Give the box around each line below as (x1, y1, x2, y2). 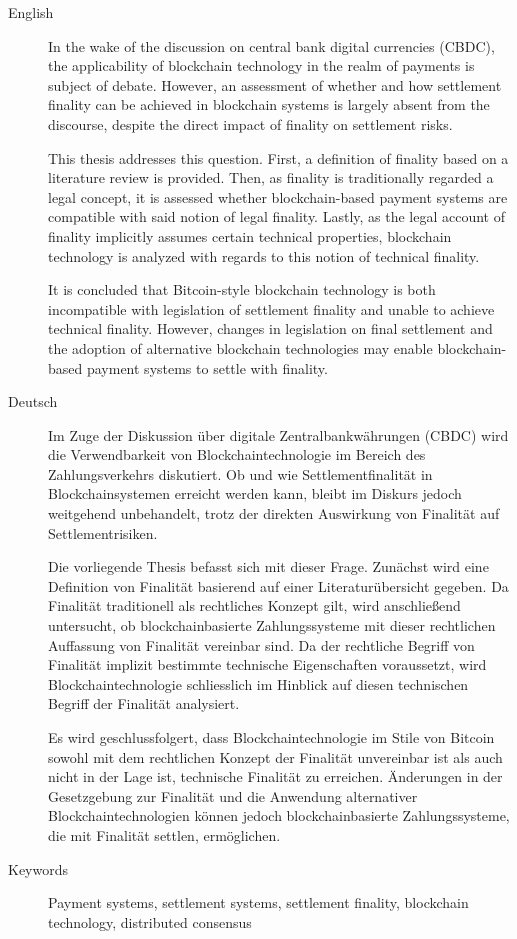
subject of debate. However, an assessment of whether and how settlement (48, 74, 502, 95)
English (8, 2, 54, 22)
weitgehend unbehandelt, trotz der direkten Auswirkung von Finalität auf (48, 503, 500, 524)
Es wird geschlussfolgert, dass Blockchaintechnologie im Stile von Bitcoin (48, 727, 495, 747)
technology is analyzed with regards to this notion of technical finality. (48, 245, 480, 266)
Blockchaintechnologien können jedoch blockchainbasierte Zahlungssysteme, (48, 805, 510, 826)
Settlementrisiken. (48, 522, 158, 543)
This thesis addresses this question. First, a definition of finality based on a (48, 147, 509, 168)
